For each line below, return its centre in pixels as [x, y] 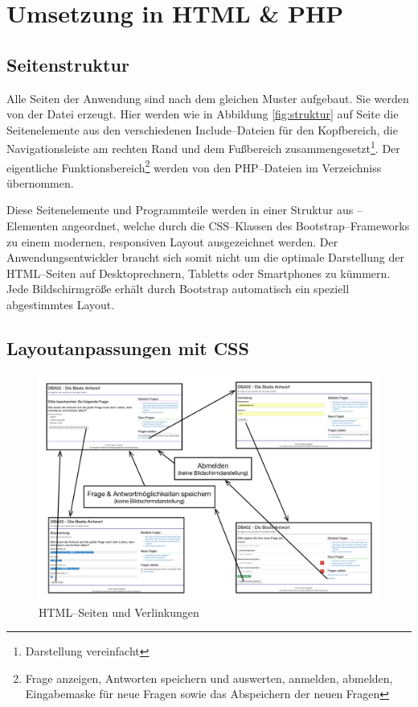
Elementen [33, 226]
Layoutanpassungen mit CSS [128, 348]
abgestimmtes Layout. [61, 305]
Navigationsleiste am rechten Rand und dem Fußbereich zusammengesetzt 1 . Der [203, 147]
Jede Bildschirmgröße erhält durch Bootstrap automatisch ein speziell [178, 289]
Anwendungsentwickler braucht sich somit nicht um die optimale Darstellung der [205, 257]
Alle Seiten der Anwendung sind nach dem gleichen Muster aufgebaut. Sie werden [208, 98]
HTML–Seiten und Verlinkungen [119, 612]
